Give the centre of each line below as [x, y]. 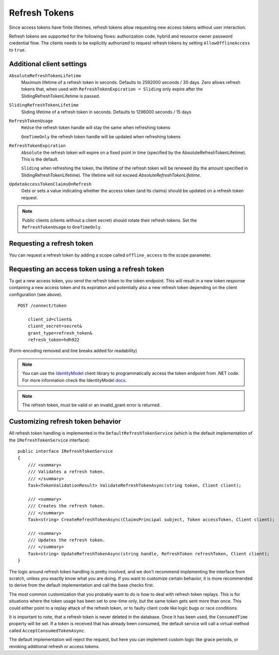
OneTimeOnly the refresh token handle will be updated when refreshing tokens [101, 136]
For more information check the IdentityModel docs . [74, 380]
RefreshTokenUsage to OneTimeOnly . [62, 227]
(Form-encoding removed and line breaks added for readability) [73, 351]
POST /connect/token [42, 306]
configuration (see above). [36, 294]
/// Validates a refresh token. [66, 472]
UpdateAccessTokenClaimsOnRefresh [50, 184]
